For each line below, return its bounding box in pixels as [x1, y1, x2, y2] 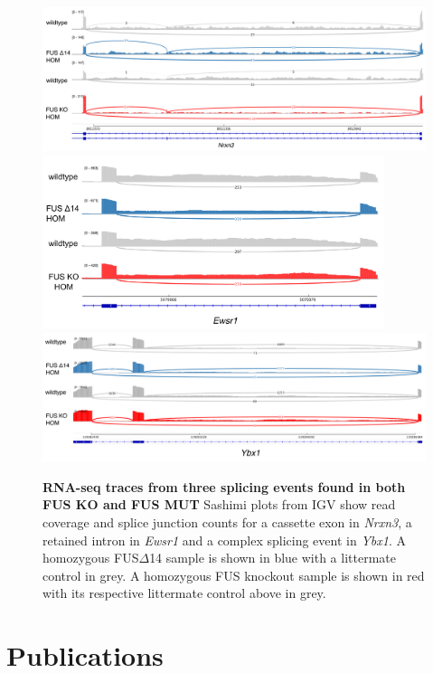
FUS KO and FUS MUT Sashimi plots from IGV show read [42, 495, 396, 514]
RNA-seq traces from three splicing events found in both [42, 477, 406, 496]
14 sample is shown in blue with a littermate [149, 548, 396, 567]
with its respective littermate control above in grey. [42, 583, 326, 602]
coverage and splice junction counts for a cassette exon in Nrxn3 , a [42, 512, 412, 531]
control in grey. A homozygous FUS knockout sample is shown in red [42, 565, 425, 584]
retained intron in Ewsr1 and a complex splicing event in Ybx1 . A [42, 530, 406, 549]
